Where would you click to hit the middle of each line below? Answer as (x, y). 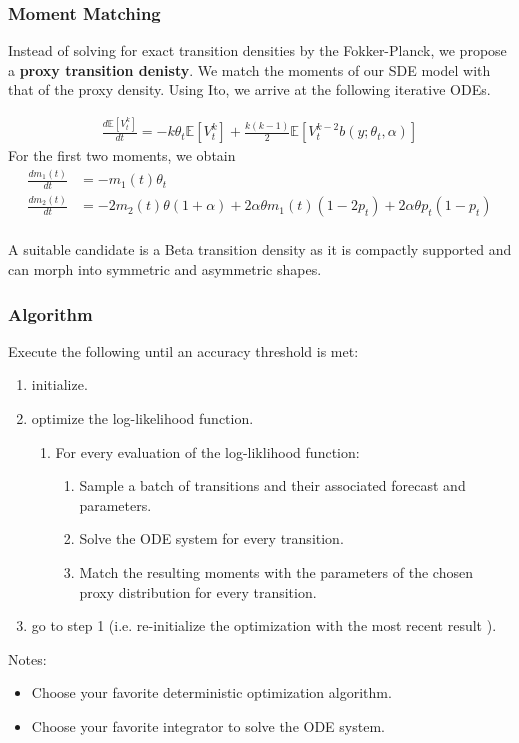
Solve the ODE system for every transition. (211, 538)
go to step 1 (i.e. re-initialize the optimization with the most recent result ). (264, 625)
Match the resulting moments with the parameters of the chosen (276, 572)
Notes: (27, 658)
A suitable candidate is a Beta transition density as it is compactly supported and (260, 249)
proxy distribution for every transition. (198, 591)
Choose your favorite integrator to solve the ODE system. (208, 726)
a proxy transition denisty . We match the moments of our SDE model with (249, 69)
